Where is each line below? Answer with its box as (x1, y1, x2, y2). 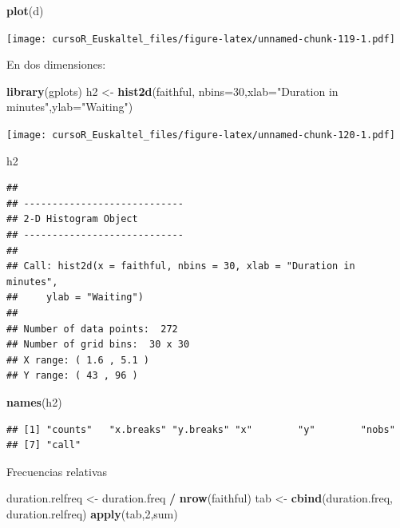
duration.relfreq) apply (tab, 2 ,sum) (6, 505, 178, 522)
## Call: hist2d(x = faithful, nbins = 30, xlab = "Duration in (6, 260, 355, 272)
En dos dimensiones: (6, 56, 106, 73)
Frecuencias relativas (6, 462, 108, 479)
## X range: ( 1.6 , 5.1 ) (6, 354, 149, 366)
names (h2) (6, 394, 62, 410)
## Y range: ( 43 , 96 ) (6, 370, 138, 382)
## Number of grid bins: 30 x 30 (6, 339, 190, 351)
